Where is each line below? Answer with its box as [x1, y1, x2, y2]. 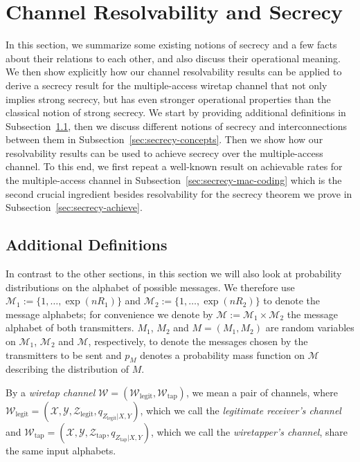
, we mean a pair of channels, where [186, 385, 338, 399]
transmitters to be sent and [6, 347, 122, 362]
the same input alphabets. [6, 443, 116, 457]
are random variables [265, 320, 354, 335]
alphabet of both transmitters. [6, 320, 134, 335]
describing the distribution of [6, 362, 129, 376]
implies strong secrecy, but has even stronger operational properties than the [6, 91, 331, 106]
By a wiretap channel [6, 385, 96, 399]
